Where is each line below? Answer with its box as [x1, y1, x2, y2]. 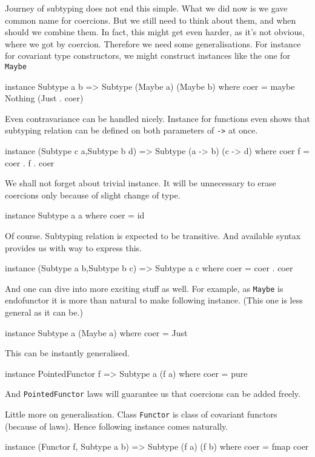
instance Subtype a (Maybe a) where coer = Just [5, 326, 188, 339]
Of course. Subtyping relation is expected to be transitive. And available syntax [5, 229, 301, 242]
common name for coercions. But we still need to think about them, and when [5, 13, 296, 26]
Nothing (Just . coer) [5, 92, 84, 104]
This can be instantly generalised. [5, 347, 130, 359]
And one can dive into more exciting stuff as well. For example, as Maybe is [5, 282, 283, 294]
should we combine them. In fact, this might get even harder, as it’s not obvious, [5, 25, 305, 38]
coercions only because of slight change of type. [5, 188, 181, 201]
